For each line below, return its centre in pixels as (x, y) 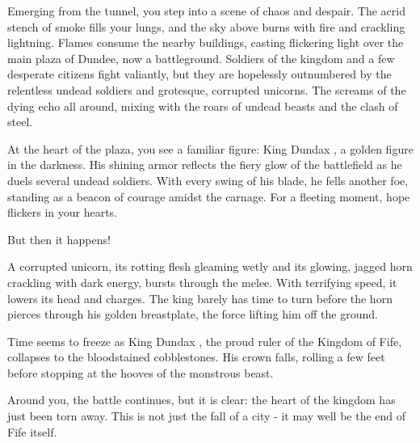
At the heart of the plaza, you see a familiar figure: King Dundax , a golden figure (210, 148)
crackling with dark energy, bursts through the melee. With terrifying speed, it (202, 282)
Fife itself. (32, 431)
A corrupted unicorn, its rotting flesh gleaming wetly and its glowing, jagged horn (210, 266)
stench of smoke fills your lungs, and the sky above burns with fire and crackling (206, 26)
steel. (20, 122)
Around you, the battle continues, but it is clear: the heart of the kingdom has (202, 400)
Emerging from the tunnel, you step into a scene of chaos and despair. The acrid (206, 11)
